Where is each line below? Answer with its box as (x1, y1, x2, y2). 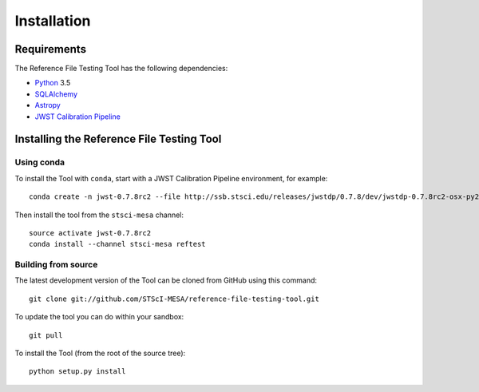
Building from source (14, 259, 98, 271)
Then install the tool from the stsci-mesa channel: (14, 210, 184, 220)
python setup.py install (29, 367, 126, 376)
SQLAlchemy (34, 89, 78, 99)
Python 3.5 (34, 78, 71, 88)
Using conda (14, 156, 65, 168)
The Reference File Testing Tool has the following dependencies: (14, 64, 228, 73)
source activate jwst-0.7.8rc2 (29, 228, 152, 237)
